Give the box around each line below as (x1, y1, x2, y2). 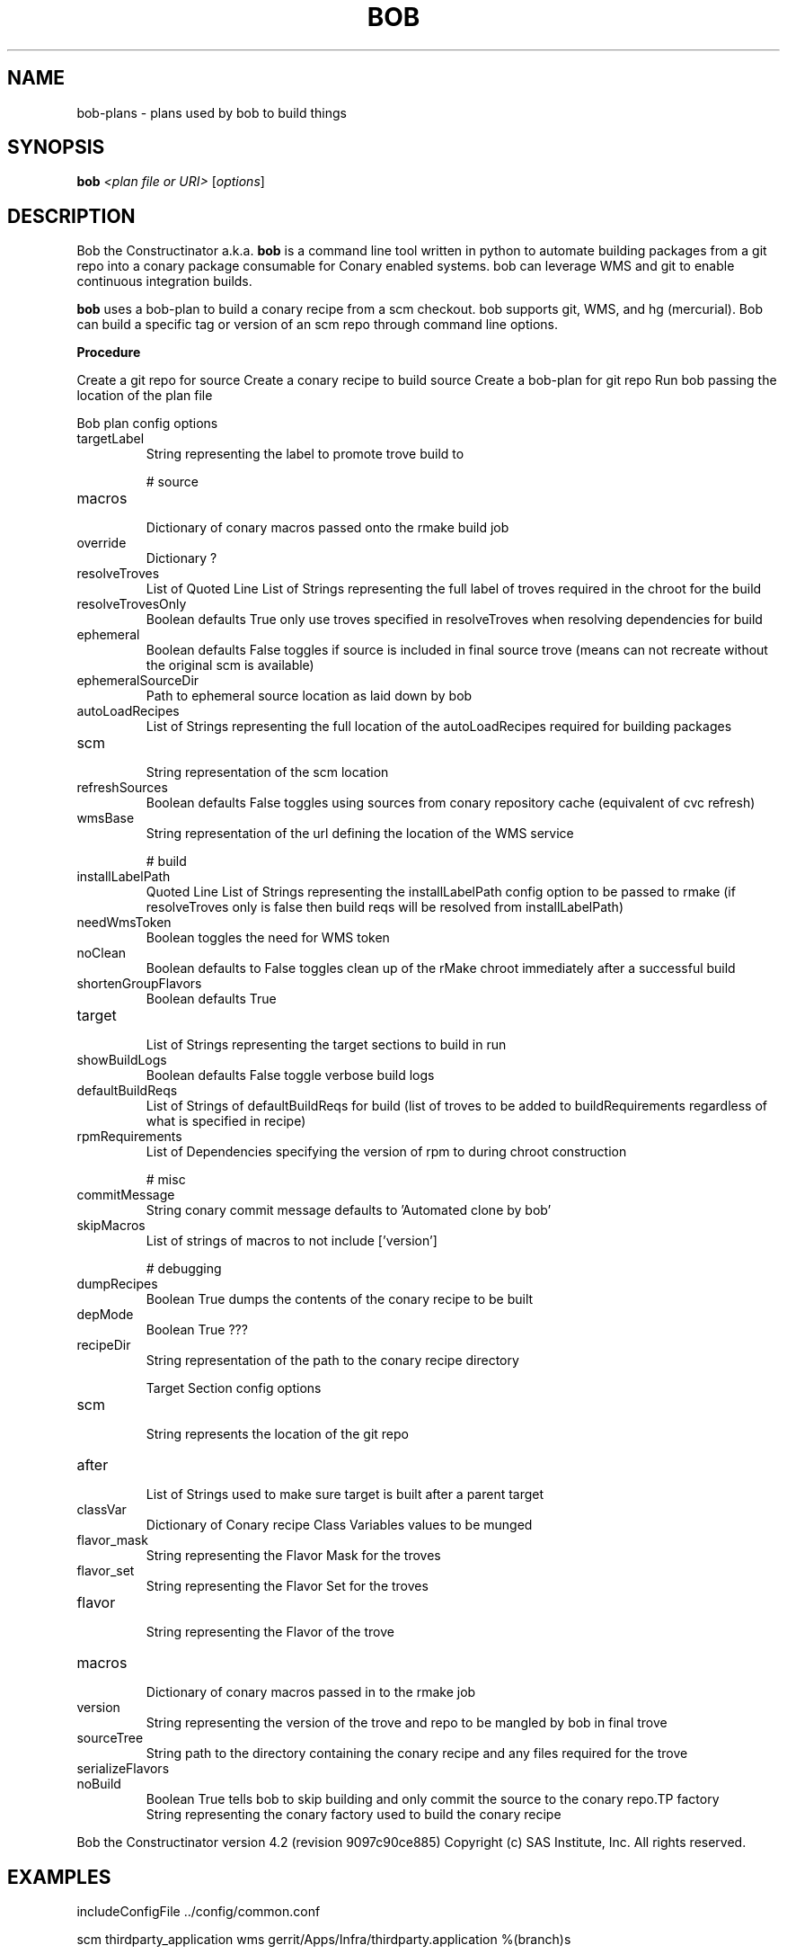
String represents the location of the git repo (146, 1426, 409, 1442)
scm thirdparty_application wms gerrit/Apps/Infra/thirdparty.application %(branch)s (76, 1932, 571, 1948)
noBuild (76, 1776, 121, 1792)
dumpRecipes (76, 1276, 158, 1292)
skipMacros (76, 1218, 146, 1234)
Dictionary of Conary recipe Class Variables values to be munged (146, 1517, 533, 1533)
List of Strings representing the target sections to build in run (146, 1037, 507, 1053)
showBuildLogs (76, 1052, 167, 1068)
